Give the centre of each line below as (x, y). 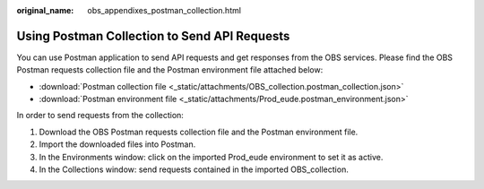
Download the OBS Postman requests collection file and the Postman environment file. (199, 132)
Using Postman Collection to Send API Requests (153, 36)
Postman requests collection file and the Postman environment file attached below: (170, 70)
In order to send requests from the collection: (100, 116)
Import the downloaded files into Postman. (117, 144)
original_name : (45, 10)
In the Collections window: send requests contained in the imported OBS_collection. (194, 169)
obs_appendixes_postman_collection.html (164, 10)
